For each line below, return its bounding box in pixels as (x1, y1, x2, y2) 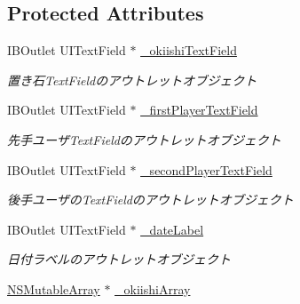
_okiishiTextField (140, 41, 237, 60)
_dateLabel (140, 220, 204, 238)
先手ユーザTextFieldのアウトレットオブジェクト (7, 130, 281, 148)
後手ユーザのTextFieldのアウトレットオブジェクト (7, 190, 294, 209)
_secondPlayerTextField (140, 160, 272, 179)
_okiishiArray (114, 279, 191, 298)
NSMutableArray (7, 279, 100, 298)
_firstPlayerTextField (140, 100, 258, 119)
